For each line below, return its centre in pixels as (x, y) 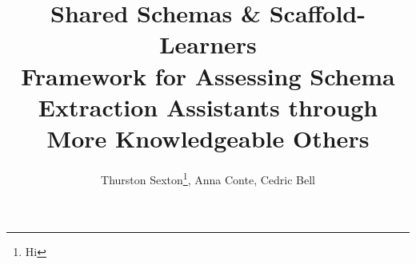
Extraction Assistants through (208, 106)
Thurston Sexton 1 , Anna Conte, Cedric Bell (208, 178)
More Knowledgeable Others (208, 138)
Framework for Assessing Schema (208, 75)
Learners (208, 44)
